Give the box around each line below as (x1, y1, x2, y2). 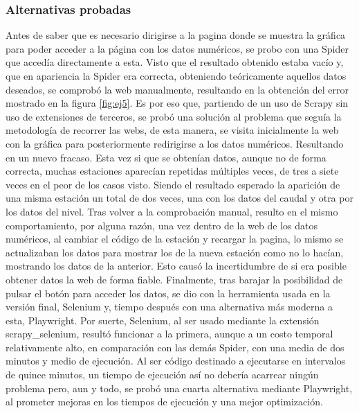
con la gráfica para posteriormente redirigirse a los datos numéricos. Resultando (6, 136, 344, 150)
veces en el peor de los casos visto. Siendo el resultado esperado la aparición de (6, 177, 340, 191)
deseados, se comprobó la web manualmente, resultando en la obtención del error (6, 82, 349, 96)
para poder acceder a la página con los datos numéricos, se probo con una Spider (6, 41, 349, 55)
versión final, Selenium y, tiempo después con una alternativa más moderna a (6, 299, 333, 314)
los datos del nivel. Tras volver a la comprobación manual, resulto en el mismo (6, 204, 338, 218)
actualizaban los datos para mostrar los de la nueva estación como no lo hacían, (6, 245, 344, 259)
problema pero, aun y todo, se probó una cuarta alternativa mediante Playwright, (6, 380, 353, 395)
